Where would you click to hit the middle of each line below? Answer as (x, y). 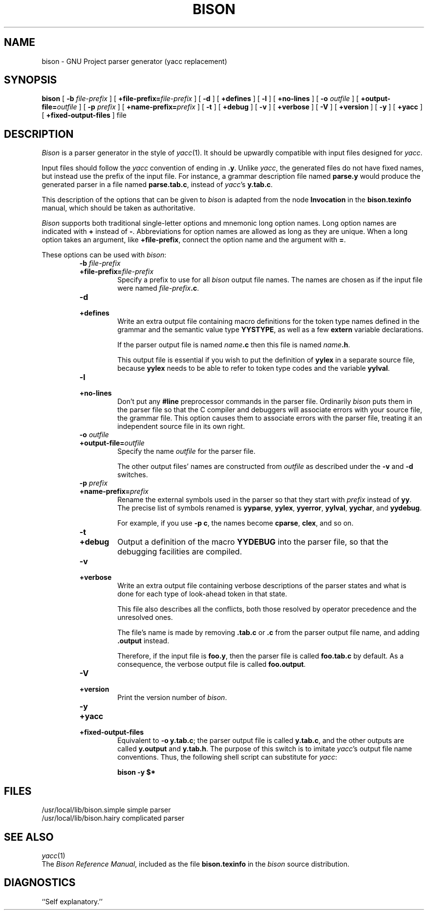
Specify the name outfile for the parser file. (186, 451)
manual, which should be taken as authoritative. (118, 208)
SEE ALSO (29, 837)
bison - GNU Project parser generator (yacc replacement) (134, 61)
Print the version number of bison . (172, 698)
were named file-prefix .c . (158, 288)
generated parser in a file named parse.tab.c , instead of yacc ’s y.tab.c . (157, 185)
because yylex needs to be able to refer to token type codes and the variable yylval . (254, 368)
